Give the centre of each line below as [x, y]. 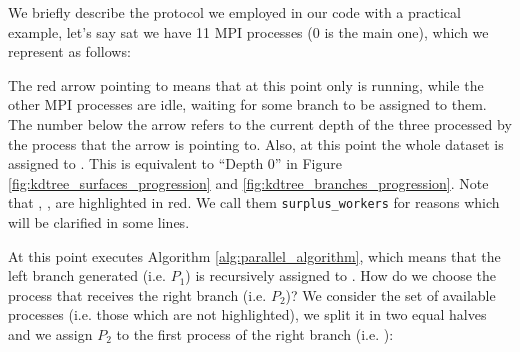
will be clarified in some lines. [99, 222]
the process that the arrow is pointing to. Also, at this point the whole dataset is [256, 143]
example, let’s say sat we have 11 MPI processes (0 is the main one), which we [248, 31]
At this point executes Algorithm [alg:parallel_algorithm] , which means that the [254, 255]
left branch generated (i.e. [87, 275]
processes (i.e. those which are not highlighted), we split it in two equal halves [247, 314]
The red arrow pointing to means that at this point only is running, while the [246, 84]
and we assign [50, 333]
